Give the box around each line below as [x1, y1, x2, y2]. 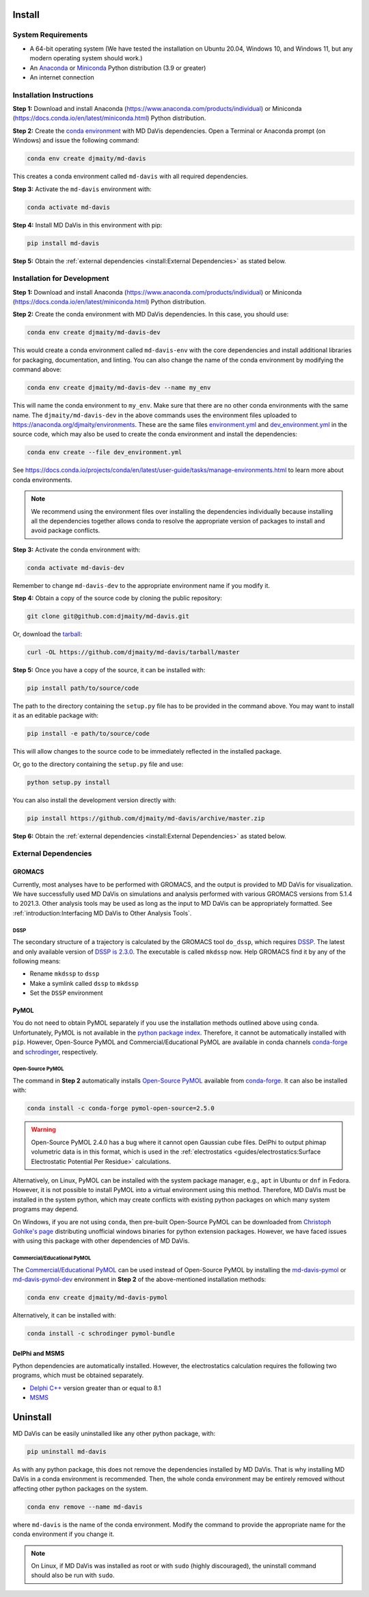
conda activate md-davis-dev [27, 564, 125, 571]
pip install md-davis [27, 239, 100, 247]
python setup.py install [27, 778, 111, 786]
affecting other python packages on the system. [12, 1484, 148, 1493]
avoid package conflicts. [31, 526, 100, 534]
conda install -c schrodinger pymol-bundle [27, 1330, 176, 1337]
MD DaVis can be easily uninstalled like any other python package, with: [12, 1429, 215, 1438]
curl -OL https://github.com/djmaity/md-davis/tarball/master [27, 648, 240, 656]
